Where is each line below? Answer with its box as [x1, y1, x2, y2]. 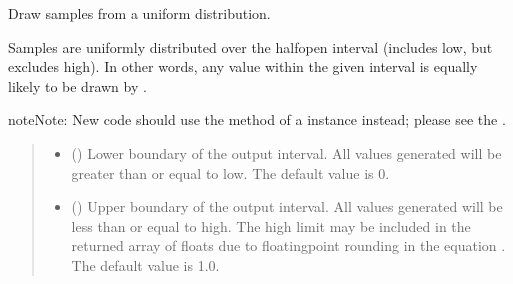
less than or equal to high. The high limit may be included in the [71, 215, 471, 236]
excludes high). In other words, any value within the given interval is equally [8, 56, 478, 77]
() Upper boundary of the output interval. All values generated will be [71, 196, 503, 217]
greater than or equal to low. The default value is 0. [71, 162, 390, 183]
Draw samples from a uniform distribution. [8, 3, 271, 23]
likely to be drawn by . [8, 75, 147, 96]
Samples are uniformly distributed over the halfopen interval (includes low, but [8, 36, 493, 57]
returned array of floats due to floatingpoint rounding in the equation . [71, 235, 506, 256]
